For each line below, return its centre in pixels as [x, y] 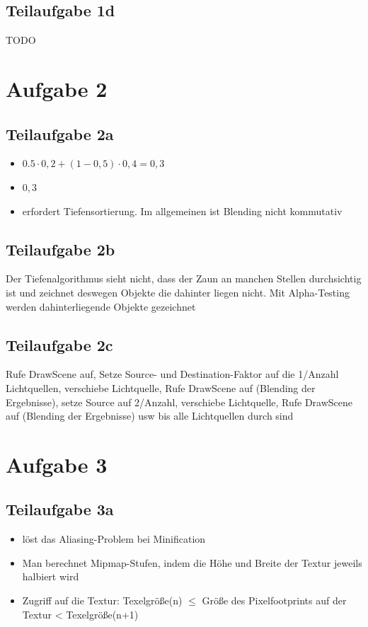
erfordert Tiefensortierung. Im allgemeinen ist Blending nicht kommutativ [182, 211]
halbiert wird [51, 576]
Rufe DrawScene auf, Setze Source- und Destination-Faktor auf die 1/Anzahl [172, 374]
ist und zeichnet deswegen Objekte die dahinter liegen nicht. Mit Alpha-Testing [178, 292]
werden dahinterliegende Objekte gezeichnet [101, 306]
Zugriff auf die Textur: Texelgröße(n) [102, 600]
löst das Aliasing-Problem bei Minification [114, 539]
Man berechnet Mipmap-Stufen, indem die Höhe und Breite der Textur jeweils [192, 562]
